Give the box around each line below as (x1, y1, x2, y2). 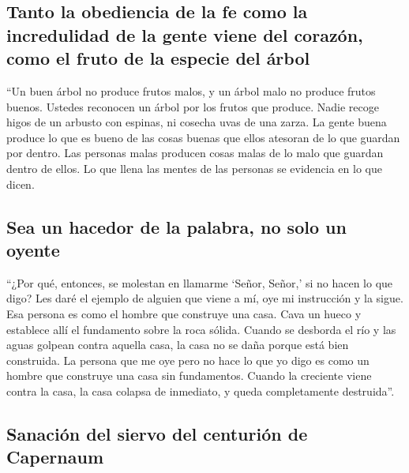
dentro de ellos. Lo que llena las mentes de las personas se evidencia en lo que (6, 160, 382, 176)
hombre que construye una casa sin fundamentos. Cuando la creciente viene (6, 367, 372, 384)
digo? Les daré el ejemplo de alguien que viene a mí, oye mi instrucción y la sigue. (6, 290, 403, 306)
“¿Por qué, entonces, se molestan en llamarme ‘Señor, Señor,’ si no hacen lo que (6, 274, 393, 291)
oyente (6, 237, 60, 261)
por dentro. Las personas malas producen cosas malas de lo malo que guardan (6, 145, 384, 161)
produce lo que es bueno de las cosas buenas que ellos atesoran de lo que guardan (6, 129, 400, 145)
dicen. (6, 175, 35, 192)
